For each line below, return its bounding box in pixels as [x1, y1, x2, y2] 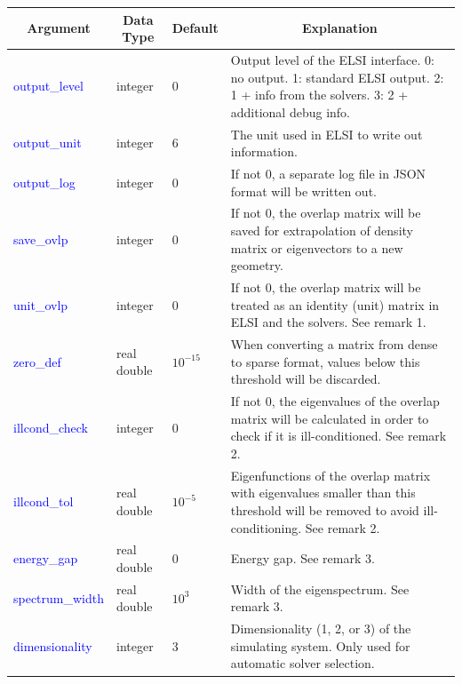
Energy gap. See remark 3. [230, 549, 375, 568]
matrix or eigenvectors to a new [230, 238, 403, 257]
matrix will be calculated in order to [230, 409, 429, 427]
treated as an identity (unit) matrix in [230, 295, 440, 314]
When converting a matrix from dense [230, 335, 438, 354]
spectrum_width [13, 588, 105, 607]
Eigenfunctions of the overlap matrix [230, 465, 431, 484]
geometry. [230, 256, 283, 274]
